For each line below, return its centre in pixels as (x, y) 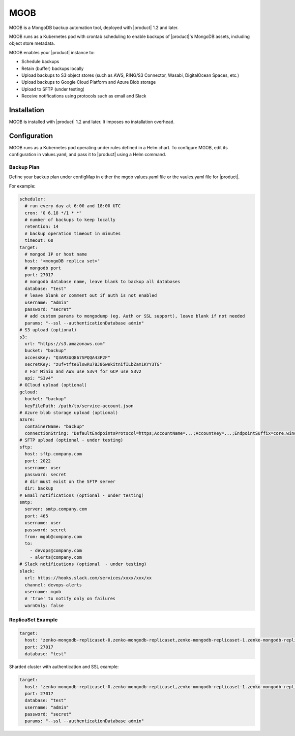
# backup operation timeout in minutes (73, 233)
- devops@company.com (56, 550)
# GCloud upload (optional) (53, 385)
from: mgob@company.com (53, 536)
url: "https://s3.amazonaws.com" (65, 344)
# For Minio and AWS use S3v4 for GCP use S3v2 (83, 371)
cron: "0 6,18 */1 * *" (53, 213)
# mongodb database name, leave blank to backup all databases (103, 282)
